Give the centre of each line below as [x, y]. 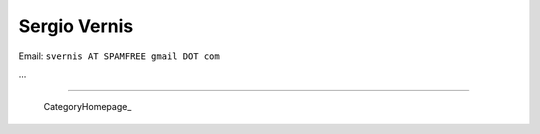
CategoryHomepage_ [87, 107]
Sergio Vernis [76, 26]
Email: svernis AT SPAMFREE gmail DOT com [119, 56]
